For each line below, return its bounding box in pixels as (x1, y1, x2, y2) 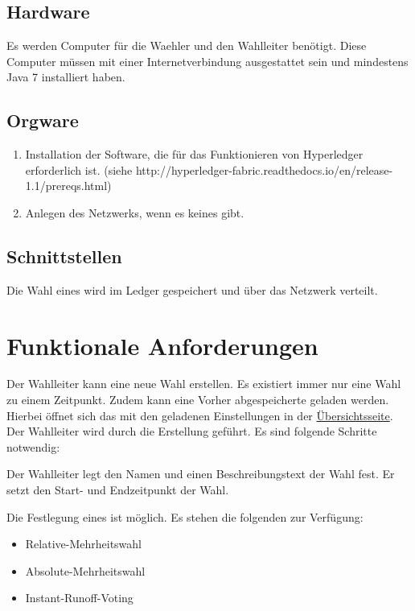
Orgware (6, 108, 79, 133)
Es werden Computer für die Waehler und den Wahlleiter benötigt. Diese (6, 37, 367, 54)
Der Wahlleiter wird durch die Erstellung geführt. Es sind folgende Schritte (6, 423, 377, 440)
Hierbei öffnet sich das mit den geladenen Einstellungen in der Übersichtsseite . (6, 407, 393, 423)
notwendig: (6, 438, 60, 455)
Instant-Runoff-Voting (25, 589, 134, 606)
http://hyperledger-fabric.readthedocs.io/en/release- (135, 161, 393, 178)
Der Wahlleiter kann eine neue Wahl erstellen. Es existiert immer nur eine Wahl (6, 375, 401, 392)
